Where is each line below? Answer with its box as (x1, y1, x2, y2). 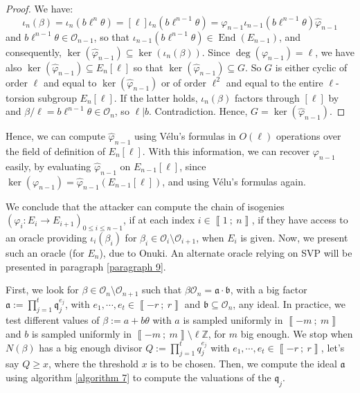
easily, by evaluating (6, 158, 91, 173)
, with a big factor (230, 282, 307, 297)
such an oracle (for (6, 245, 84, 259)
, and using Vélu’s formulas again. (162, 174, 306, 188)
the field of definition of (6, 143, 105, 158)
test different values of (6, 313, 100, 327)
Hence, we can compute (6, 129, 105, 143)
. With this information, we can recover (142, 143, 310, 158)
